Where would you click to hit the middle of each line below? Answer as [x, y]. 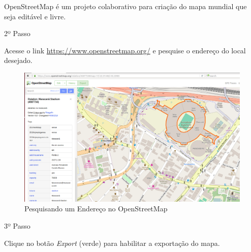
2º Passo [17, 33]
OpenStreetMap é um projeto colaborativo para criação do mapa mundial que [125, 6]
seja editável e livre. [35, 16]
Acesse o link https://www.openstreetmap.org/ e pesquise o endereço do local [125, 50]
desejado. [18, 60]
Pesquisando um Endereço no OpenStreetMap [96, 209]
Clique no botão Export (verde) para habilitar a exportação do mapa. [112, 243]
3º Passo [17, 225]
